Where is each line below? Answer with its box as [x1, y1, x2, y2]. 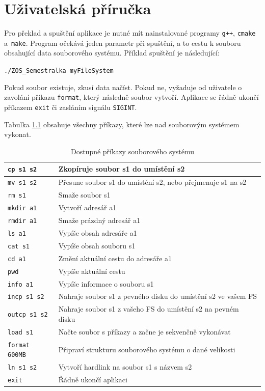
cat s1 [8, 242, 30, 250]
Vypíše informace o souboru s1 [58, 278, 154, 289]
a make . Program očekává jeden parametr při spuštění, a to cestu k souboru [4, 37, 241, 48]
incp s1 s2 [8, 293, 44, 301]
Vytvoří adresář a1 [58, 202, 117, 213]
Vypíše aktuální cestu [58, 265, 125, 276]
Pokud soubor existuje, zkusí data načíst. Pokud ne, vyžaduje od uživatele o [4, 81, 242, 92]
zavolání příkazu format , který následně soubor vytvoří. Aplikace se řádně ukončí [4, 92, 259, 102]
